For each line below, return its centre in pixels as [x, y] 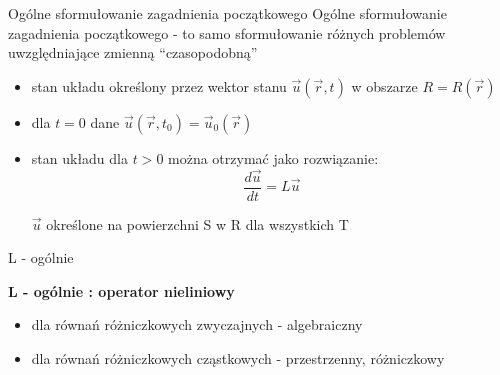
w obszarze [384, 85]
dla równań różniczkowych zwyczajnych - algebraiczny [197, 324]
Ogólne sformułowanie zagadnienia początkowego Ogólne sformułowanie [227, 13]
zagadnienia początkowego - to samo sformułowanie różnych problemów [227, 32]
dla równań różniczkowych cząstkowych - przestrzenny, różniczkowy [238, 358]
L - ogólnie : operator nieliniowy [121, 290]
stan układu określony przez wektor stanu [159, 85]
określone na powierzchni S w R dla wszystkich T [197, 223]
